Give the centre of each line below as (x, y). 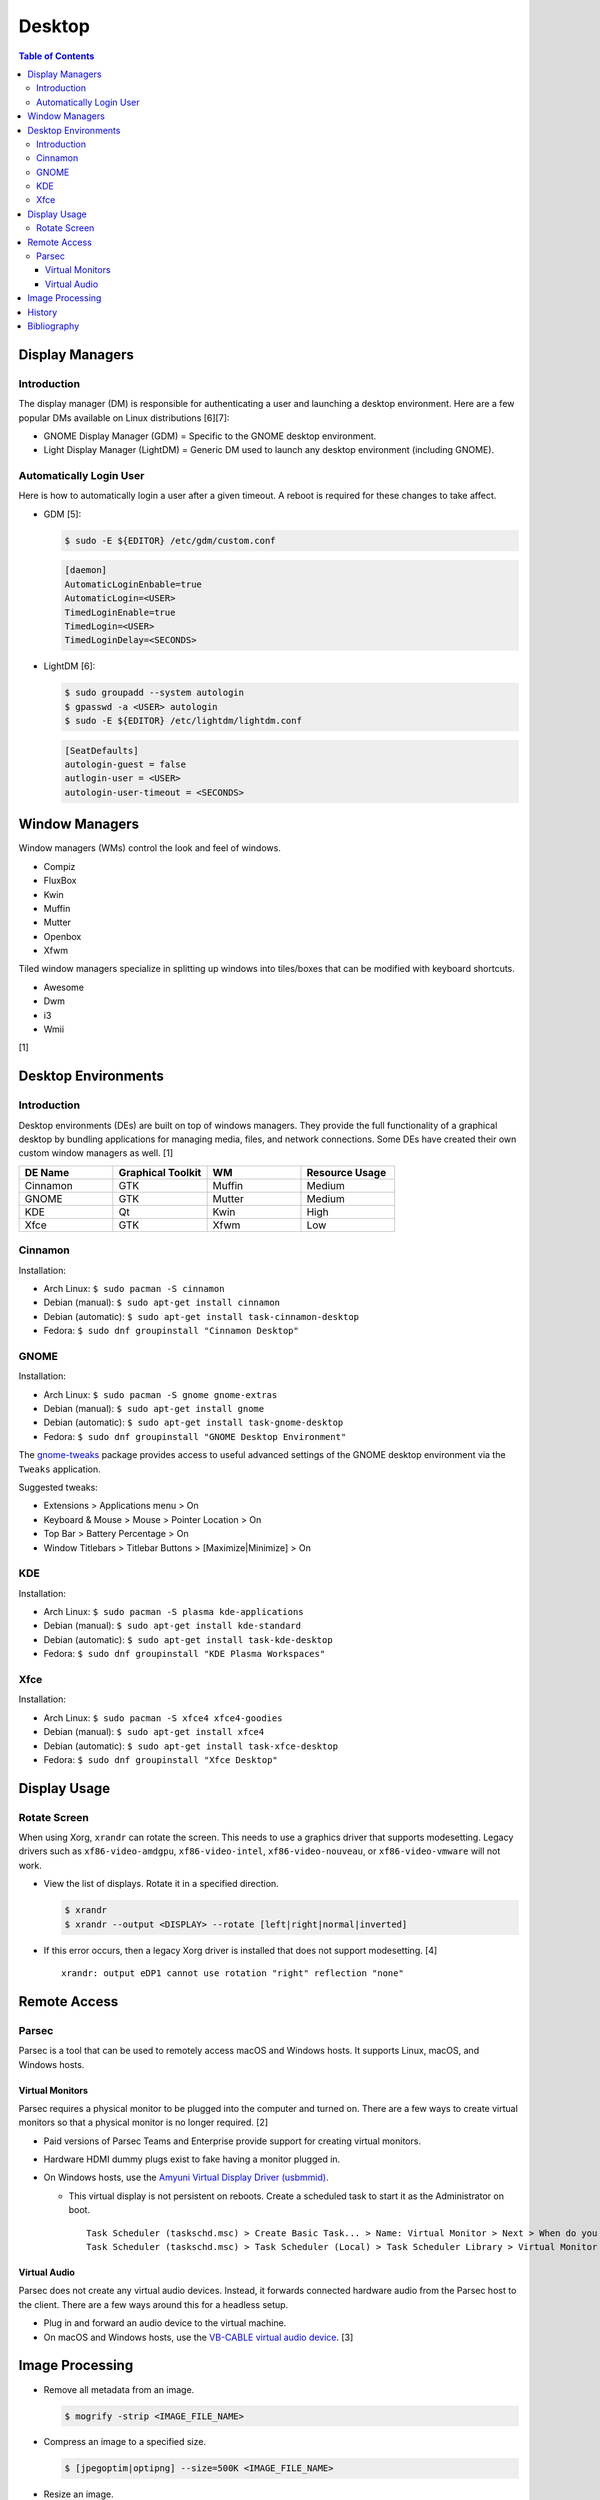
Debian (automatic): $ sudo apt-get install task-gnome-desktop (193, 1422)
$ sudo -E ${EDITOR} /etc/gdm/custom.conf (170, 540)
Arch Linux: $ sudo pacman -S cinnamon (134, 1288)
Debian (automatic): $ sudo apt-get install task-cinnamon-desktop (201, 1316)
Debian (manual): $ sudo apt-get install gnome (154, 1408)
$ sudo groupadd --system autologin (154, 693)
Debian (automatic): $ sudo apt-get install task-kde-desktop (188, 1639)
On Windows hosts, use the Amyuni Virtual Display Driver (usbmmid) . (186, 2177)
